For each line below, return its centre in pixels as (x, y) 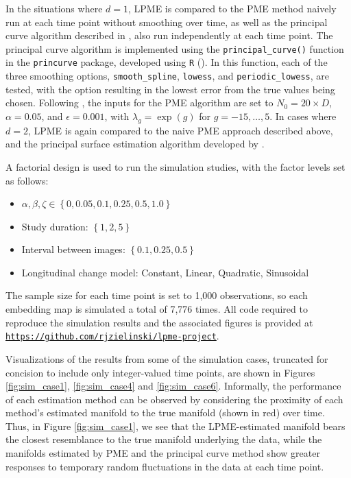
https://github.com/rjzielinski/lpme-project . (112, 336)
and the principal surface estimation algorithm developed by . (135, 144)
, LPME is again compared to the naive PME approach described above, (180, 130)
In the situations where (54, 8)
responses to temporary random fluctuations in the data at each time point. (165, 466)
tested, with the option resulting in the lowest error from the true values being (170, 89)
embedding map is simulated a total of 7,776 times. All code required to (157, 309)
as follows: (27, 180)
